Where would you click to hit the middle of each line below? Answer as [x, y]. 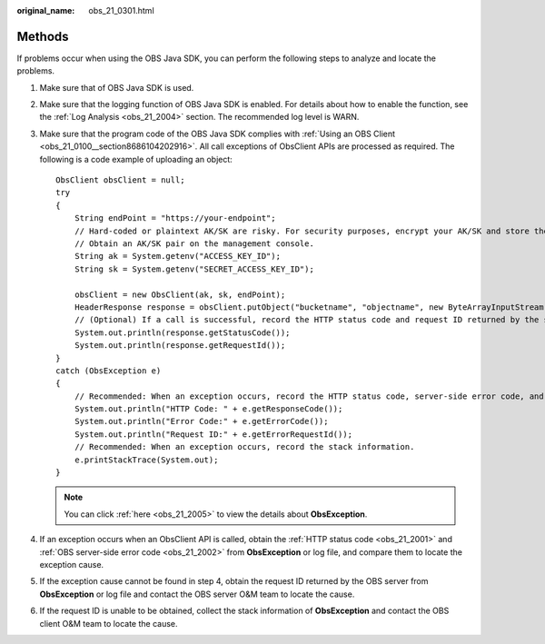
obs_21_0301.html [121, 10]
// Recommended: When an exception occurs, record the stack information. [244, 447]
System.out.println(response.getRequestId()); [180, 346]
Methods [43, 36]
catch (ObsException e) [109, 371]
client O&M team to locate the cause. [109, 623]
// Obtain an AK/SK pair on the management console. [194, 243]
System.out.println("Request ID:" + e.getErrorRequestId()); [213, 434]
